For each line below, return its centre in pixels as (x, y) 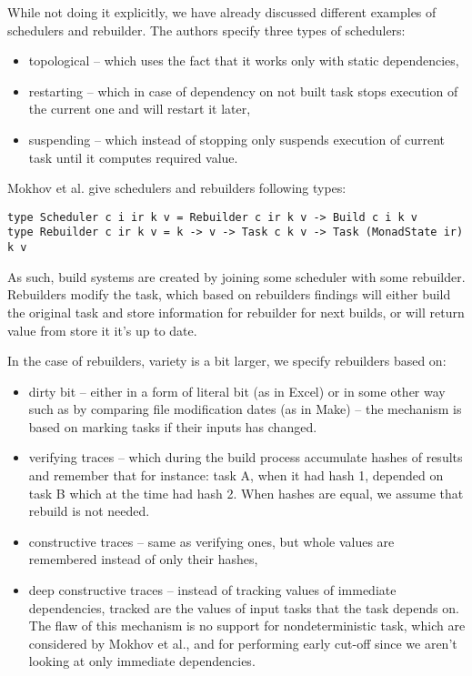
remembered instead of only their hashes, (143, 559)
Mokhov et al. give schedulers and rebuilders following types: (177, 188)
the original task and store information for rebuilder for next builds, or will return (236, 312)
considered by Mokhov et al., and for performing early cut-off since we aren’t (243, 643)
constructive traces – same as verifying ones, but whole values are (211, 541)
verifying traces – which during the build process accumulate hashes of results (246, 457)
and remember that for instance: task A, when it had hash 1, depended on (236, 475)
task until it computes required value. (133, 157)
